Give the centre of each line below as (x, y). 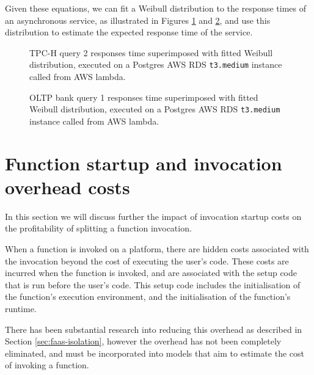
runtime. (21, 308)
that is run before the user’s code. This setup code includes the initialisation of (153, 284)
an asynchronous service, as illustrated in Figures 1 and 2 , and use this (138, 20)
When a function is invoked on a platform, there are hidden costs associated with (157, 248)
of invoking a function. (47, 365)
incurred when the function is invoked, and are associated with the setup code (151, 273)
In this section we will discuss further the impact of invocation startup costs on (153, 216)
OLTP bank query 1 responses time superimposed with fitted (144, 97)
